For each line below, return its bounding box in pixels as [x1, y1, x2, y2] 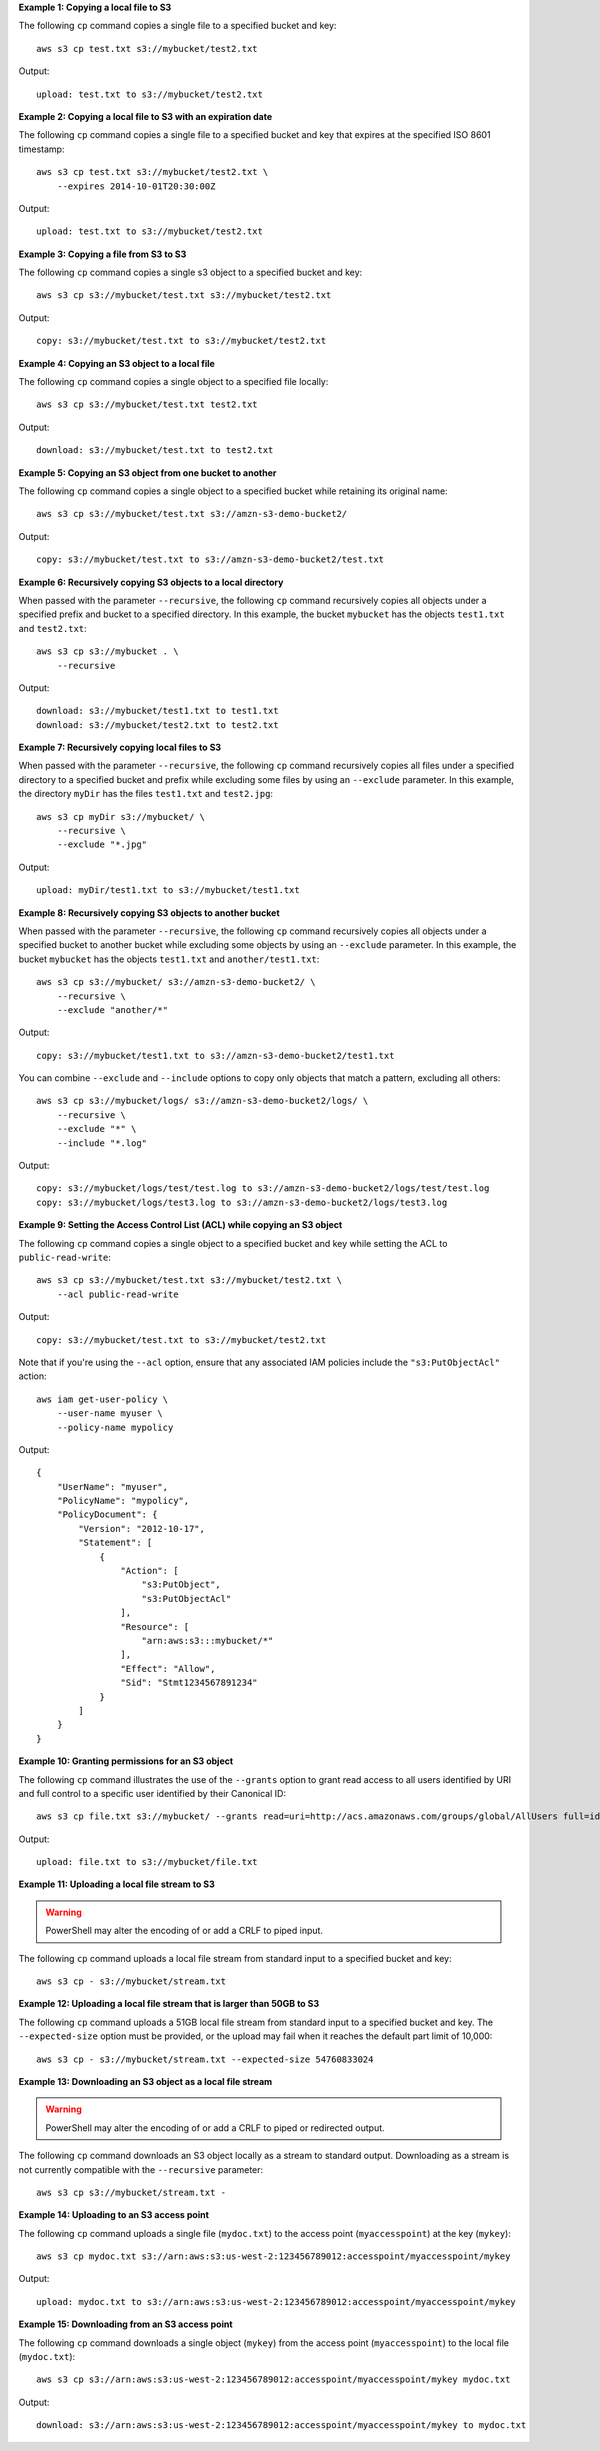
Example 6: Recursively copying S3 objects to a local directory [18, 576, 284, 588]
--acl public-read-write [56, 1288, 179, 1300]
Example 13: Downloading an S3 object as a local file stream [18, 2075, 273, 2087]
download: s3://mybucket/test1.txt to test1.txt [36, 705, 279, 717]
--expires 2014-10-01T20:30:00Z [56, 180, 216, 192]
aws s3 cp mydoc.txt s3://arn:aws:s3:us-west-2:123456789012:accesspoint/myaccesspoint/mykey [36, 2251, 511, 2262]
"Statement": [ [78, 1537, 153, 1549]
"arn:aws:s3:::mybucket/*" [141, 1635, 274, 1646]
